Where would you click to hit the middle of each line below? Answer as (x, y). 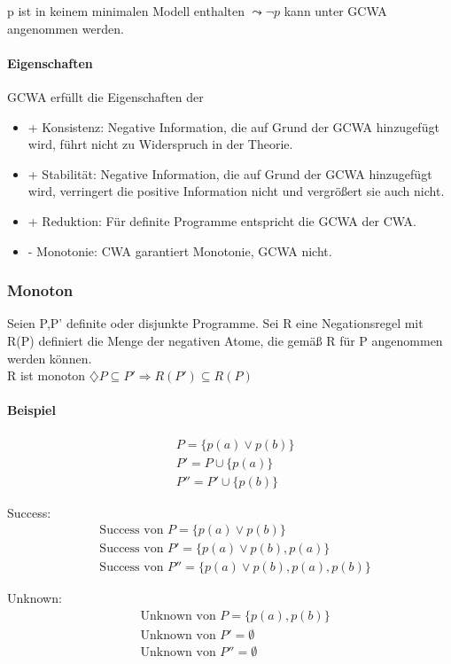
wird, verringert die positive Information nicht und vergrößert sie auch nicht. (236, 191)
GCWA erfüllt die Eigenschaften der (105, 96)
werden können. (50, 358)
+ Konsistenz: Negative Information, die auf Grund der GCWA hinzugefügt (233, 126)
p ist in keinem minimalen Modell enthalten (126, 11)
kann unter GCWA (335, 11)
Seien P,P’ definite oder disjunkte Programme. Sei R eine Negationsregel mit (215, 323)
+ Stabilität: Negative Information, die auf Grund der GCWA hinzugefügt (230, 173)
